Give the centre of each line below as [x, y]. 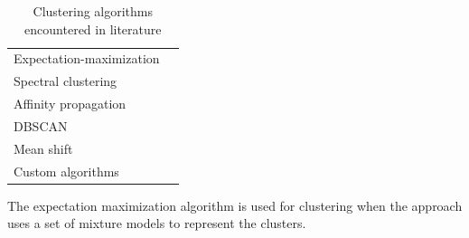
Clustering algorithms [93, 11]
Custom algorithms [66, 171]
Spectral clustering [66, 81]
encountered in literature [93, 29]
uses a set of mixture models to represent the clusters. [157, 223]
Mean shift [43, 148]
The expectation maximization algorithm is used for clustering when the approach [235, 205]
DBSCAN [41, 125]
